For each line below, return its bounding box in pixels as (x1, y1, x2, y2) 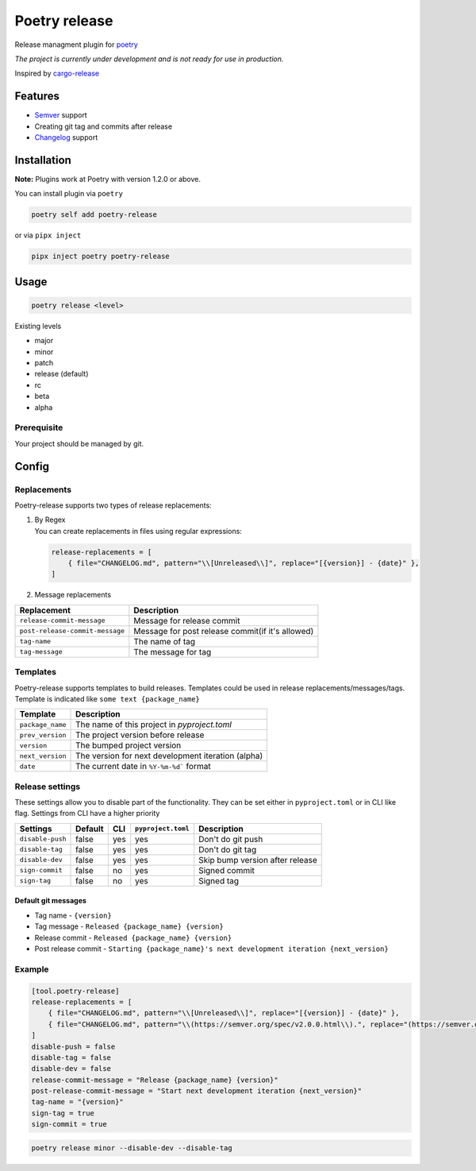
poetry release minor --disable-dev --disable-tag (31, 1143, 233, 1152)
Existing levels (14, 321, 62, 330)
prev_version (19, 731, 67, 739)
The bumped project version (75, 740, 182, 751)
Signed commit (198, 864, 255, 875)
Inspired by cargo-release (14, 68, 99, 79)
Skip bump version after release (198, 854, 317, 865)
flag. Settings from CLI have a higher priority (14, 809, 160, 818)
